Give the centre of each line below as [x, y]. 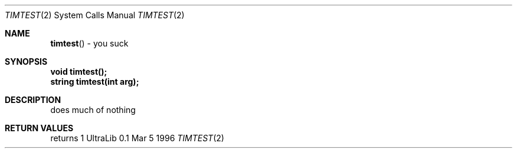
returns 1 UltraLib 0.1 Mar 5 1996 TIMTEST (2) [137, 138]
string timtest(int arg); [95, 82]
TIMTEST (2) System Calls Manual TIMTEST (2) [95, 15]
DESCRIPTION [33, 100]
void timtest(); [79, 71]
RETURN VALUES [39, 128]
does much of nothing [93, 110]
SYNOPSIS [26, 61]
